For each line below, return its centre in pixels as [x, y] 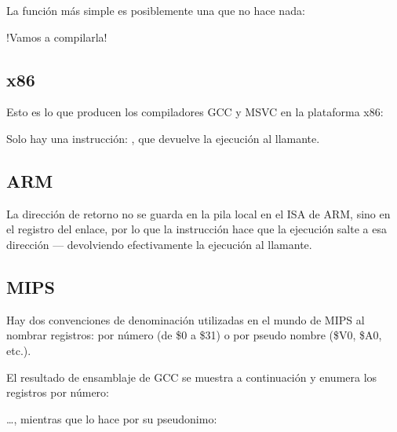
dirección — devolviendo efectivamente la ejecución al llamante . [159, 244]
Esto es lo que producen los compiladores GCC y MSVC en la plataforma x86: [195, 112]
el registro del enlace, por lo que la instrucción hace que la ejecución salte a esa [197, 229]
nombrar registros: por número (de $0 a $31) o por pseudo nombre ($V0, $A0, [194, 335]
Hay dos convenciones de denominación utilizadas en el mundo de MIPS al [186, 319]
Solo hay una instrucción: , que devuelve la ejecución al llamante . [163, 138]
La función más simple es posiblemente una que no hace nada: [156, 10]
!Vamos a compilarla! [57, 37]
